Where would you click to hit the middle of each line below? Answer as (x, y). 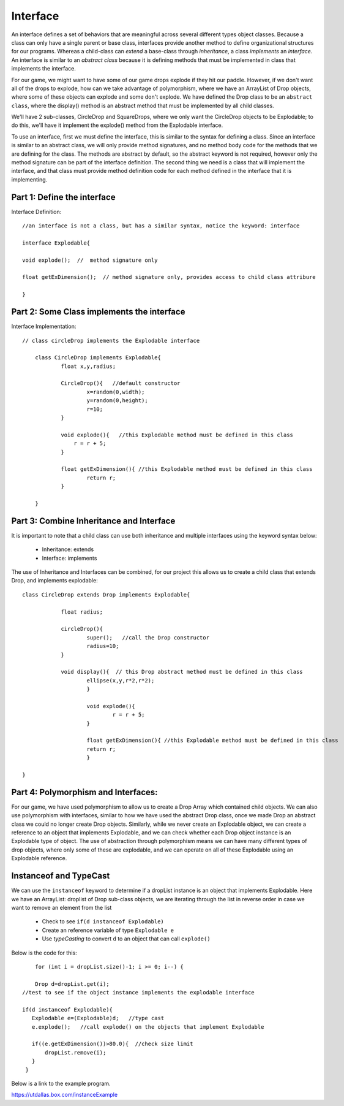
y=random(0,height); (117, 401)
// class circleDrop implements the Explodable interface (111, 341)
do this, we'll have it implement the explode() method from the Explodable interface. (117, 125)
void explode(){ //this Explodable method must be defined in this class (177, 435)
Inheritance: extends (68, 549)
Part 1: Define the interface (63, 197)
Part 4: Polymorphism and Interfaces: (85, 792)
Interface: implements (69, 558)
